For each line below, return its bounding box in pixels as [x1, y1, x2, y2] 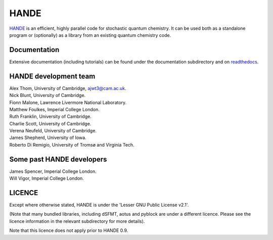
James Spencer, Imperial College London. [9, 168, 97, 174]
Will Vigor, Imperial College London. [9, 175, 84, 181]
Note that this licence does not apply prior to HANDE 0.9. [9, 227, 128, 233]
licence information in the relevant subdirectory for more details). [9, 218, 145, 224]
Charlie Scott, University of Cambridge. [9, 120, 92, 126]
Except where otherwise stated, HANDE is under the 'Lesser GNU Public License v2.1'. [9, 202, 189, 208]
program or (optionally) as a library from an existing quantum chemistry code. [9, 32, 171, 38]
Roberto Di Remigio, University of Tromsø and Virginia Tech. [9, 141, 134, 148]
